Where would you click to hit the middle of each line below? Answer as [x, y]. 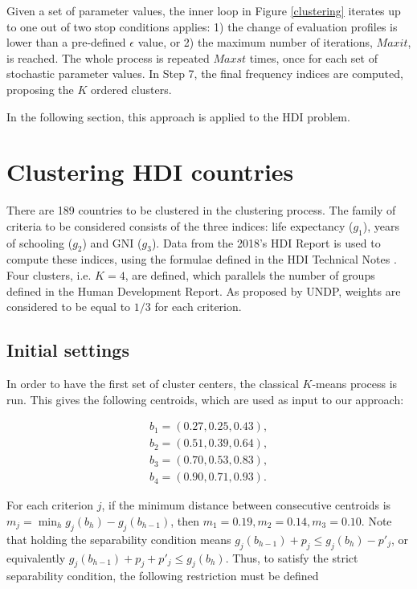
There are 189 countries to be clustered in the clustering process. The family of [201, 210]
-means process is [355, 384]
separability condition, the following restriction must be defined [163, 576]
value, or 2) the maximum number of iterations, [255, 42]
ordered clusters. [131, 89]
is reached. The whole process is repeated [108, 57]
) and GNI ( [112, 242]
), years [381, 225]
